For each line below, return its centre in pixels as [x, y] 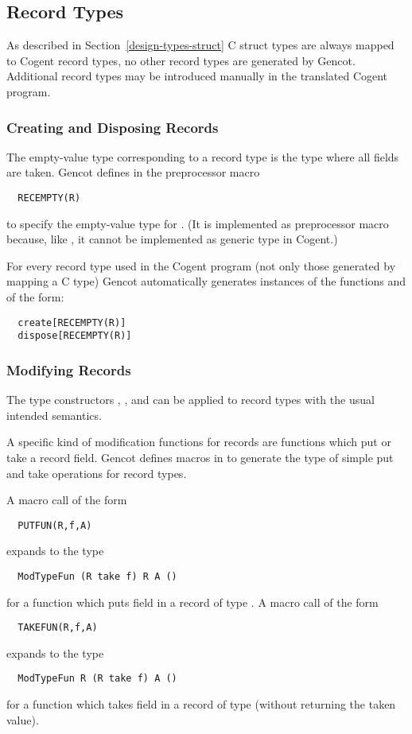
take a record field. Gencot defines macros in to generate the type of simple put [200, 457]
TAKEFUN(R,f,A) [58, 628]
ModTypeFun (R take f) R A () [97, 576]
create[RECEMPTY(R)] [72, 322]
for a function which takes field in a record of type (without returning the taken [201, 704]
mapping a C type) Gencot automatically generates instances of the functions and [206, 281]
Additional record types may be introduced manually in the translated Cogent [197, 76]
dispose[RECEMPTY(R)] [75, 336]
